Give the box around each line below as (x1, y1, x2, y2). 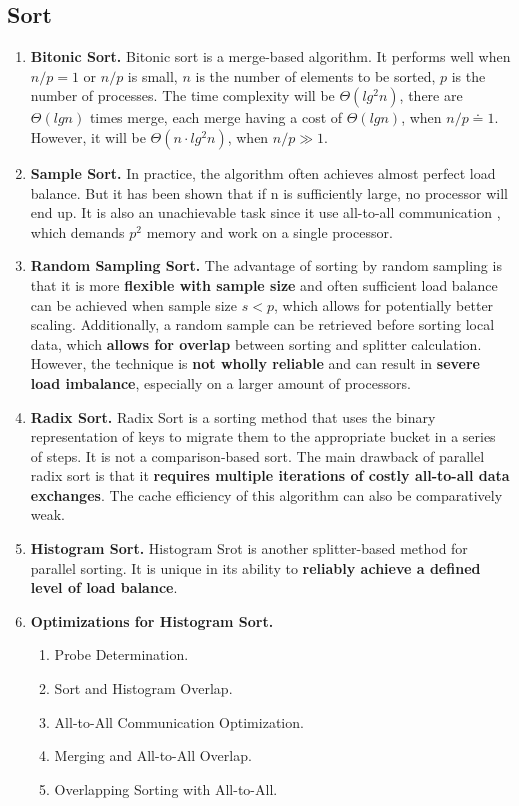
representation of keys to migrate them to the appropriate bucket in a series (30, 426, 496, 447)
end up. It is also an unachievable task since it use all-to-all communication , (30, 202, 501, 223)
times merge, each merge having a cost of (89, 107, 343, 128)
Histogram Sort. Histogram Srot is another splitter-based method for (30, 538, 468, 559)
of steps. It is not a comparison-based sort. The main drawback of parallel (30, 445, 485, 466)
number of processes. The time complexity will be (30, 85, 335, 106)
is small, (127, 65, 178, 86)
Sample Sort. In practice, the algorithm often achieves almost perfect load (30, 162, 496, 183)
